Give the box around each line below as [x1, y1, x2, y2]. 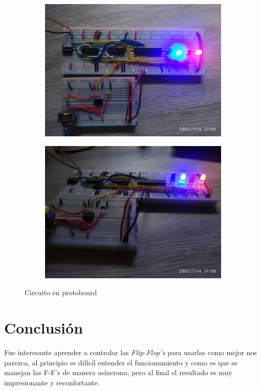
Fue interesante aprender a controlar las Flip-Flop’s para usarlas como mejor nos [4, 346, 257, 357]
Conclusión [4, 317, 83, 338]
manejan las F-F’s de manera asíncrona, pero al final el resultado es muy [4, 367, 232, 378]
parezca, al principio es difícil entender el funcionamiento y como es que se [4, 357, 238, 367]
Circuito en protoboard [25, 287, 97, 298]
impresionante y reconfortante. [4, 377, 100, 387]
